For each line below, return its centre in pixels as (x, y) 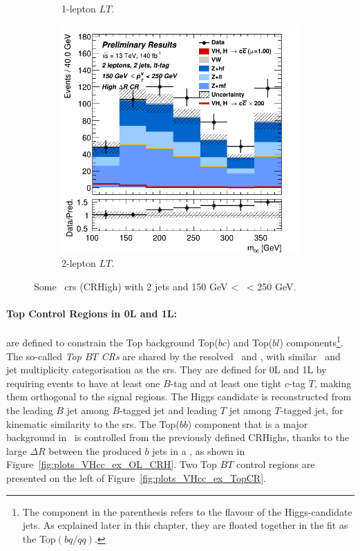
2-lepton (79, 263)
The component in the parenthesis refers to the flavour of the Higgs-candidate (187, 511)
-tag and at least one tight (226, 383)
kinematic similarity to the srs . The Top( (93, 423)
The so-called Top (44, 356)
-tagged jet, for (312, 410)
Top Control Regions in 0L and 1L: (92, 314)
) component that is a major (248, 423)
